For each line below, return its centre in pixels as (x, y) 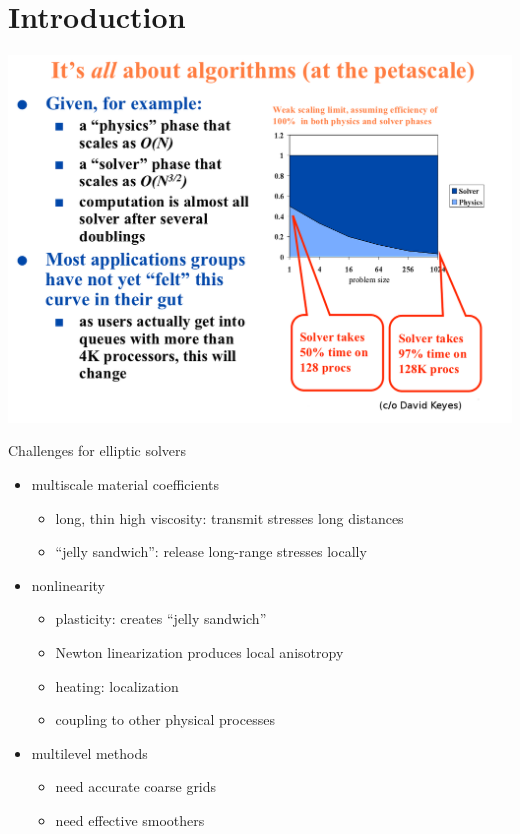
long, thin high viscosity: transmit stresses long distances (229, 517)
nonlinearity (68, 584)
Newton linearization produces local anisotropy (199, 651)
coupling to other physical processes (165, 719)
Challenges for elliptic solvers (97, 450)
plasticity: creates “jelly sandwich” (161, 618)
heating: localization (117, 685)
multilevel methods (89, 752)
